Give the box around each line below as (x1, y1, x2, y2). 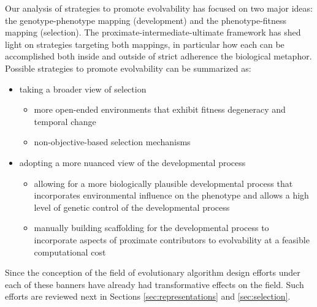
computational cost (34, 245, 106, 258)
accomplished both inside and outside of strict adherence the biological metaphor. (5, 50, 312, 63)
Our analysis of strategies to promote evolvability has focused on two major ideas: (5, 2, 313, 14)
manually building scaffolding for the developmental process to (34, 221, 269, 234)
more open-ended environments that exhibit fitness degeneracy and (34, 103, 286, 116)
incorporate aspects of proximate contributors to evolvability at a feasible (34, 233, 310, 246)
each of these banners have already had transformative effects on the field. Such (5, 278, 304, 290)
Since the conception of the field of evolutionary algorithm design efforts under (5, 266, 300, 279)
